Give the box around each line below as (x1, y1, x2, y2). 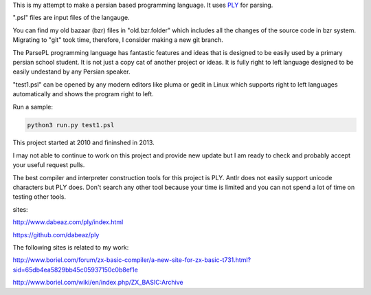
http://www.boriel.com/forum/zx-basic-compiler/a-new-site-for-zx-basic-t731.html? (12, 256, 251, 264)
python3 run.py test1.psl (27, 121, 115, 129)
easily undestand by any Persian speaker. (12, 67, 131, 76)
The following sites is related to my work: (12, 243, 129, 251)
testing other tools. (12, 193, 67, 201)
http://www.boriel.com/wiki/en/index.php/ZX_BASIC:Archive (12, 278, 183, 287)
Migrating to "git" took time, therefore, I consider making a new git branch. (12, 36, 223, 44)
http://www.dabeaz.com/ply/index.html (12, 218, 124, 226)
